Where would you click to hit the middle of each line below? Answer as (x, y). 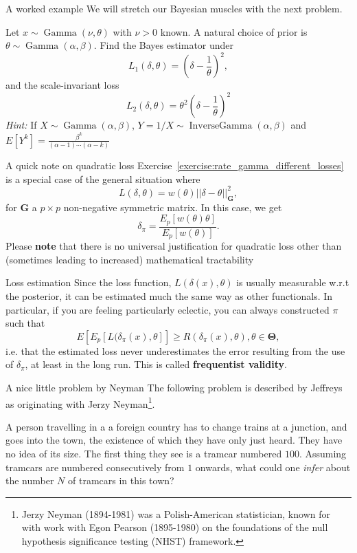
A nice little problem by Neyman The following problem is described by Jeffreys (174, 387)
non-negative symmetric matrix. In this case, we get (173, 207)
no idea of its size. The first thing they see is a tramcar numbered (144, 453)
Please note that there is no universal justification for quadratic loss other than (174, 246)
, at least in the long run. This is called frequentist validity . (156, 364)
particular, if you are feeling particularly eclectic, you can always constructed (168, 309)
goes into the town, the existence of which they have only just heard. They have (174, 440)
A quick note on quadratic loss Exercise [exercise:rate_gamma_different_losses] (175, 165)
